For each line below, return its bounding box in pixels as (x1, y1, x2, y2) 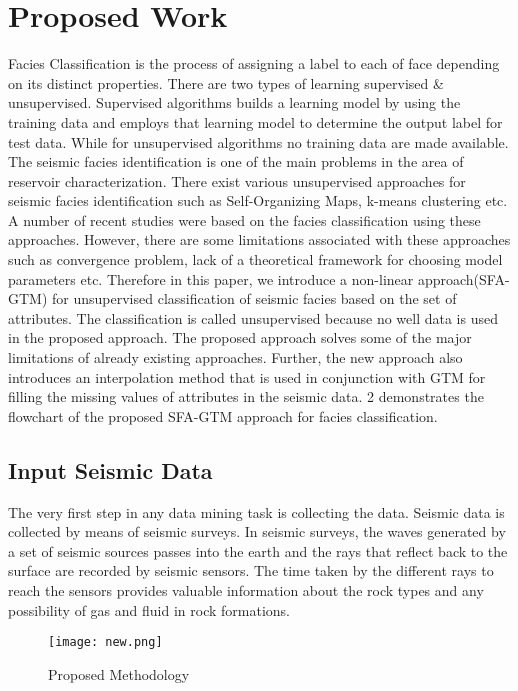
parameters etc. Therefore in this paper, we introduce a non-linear (8, 268, 414, 289)
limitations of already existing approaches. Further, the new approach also (8, 347, 463, 368)
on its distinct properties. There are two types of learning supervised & (8, 72, 444, 93)
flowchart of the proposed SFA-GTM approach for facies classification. (8, 405, 438, 426)
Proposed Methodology (48, 663, 190, 684)
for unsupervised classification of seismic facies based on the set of (52, 288, 457, 309)
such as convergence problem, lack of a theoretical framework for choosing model (8, 249, 503, 270)
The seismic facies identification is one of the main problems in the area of (8, 151, 464, 172)
